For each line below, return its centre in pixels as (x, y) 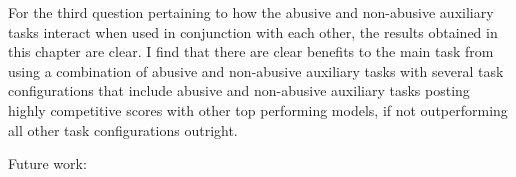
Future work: (47, 163)
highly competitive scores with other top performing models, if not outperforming (258, 109)
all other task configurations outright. (123, 129)
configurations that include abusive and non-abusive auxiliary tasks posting (239, 90)
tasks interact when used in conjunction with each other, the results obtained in (253, 31)
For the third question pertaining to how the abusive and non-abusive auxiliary (251, 12)
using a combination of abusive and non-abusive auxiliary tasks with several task (256, 70)
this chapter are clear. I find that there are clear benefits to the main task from (251, 51)
